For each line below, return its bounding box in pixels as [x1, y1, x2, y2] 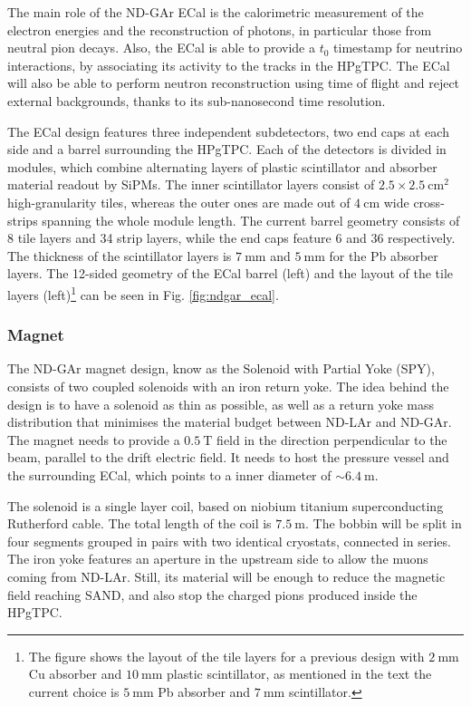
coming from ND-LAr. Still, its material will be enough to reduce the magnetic [7, 566, 446, 585]
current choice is [28, 682, 120, 701]
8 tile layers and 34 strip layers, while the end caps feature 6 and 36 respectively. [7, 228, 456, 247]
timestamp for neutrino [333, 38, 463, 57]
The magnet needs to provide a [7, 430, 180, 449]
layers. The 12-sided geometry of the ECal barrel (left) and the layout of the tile [7, 264, 454, 283]
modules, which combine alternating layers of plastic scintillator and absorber [7, 157, 437, 176]
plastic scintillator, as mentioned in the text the [167, 664, 432, 683]
